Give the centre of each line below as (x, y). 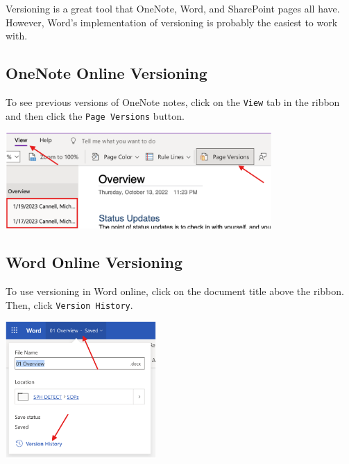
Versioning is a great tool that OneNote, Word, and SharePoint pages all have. (173, 8)
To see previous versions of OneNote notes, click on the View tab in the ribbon (173, 101)
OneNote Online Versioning (107, 73)
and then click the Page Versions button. (95, 115)
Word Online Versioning (94, 262)
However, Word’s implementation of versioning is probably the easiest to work (172, 22)
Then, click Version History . (69, 304)
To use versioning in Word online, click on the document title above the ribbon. (175, 291)
